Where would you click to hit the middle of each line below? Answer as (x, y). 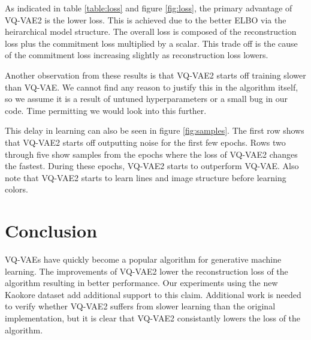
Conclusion (51, 231)
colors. (17, 189)
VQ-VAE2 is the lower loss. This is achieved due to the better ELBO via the (146, 19)
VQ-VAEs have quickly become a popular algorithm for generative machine (143, 259)
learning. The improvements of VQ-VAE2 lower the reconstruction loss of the (147, 271)
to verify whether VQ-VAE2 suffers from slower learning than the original (140, 306)
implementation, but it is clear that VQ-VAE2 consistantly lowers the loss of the (153, 318)
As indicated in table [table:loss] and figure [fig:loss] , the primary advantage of (149, 8)
